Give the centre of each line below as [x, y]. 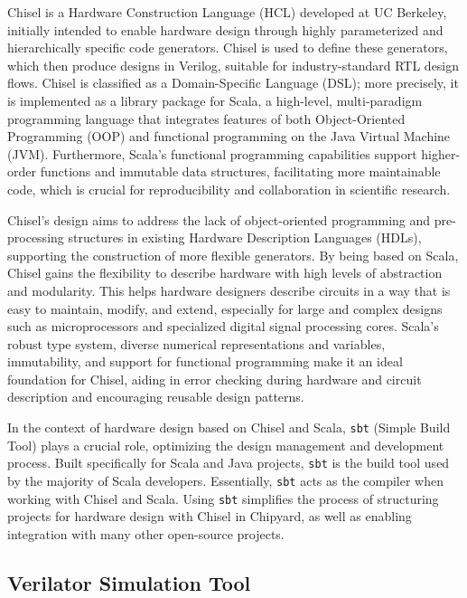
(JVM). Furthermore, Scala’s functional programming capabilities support [212, 153]
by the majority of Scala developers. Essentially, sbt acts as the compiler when [226, 480]
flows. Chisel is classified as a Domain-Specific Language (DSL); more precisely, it [233, 83]
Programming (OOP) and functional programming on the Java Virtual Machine [229, 136]
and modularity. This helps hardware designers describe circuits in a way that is [229, 290]
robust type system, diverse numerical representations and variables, [196, 343]
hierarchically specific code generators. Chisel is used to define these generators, [228, 47]
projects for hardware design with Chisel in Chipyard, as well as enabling [210, 516]
